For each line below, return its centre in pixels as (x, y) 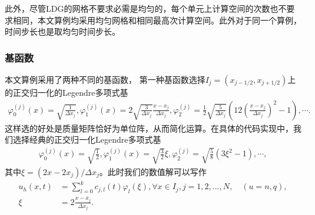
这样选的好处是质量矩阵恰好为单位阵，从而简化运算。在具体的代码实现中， (149, 128)
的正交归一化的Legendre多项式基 (67, 92)
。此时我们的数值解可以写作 (153, 171)
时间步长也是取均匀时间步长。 (62, 31)
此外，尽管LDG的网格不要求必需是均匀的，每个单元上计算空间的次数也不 (146, 8)
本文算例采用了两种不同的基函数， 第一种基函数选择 (105, 79)
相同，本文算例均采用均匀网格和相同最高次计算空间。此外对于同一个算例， (157, 20)
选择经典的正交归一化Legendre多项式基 (87, 140)
